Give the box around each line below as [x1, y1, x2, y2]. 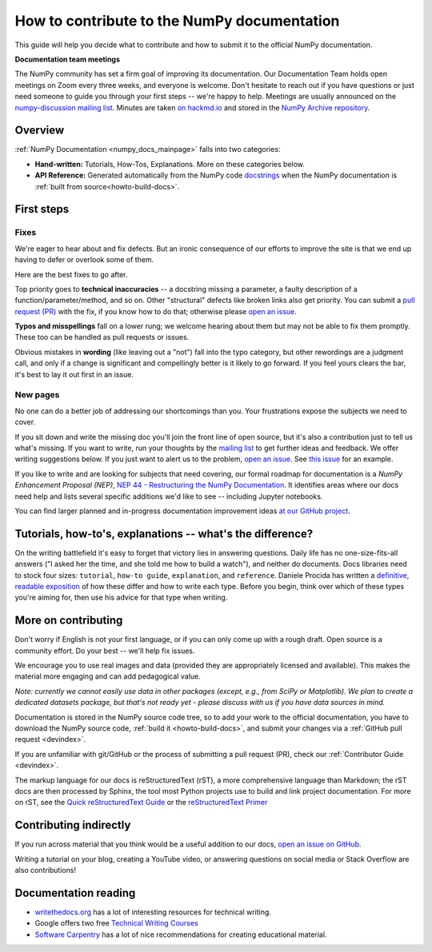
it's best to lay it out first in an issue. [14, 369, 134, 379]
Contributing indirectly [14, 819, 131, 832]
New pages [14, 389, 60, 400]
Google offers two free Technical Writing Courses [34, 918, 199, 928]
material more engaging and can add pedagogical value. [14, 671, 201, 681]
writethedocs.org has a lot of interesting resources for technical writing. [34, 907, 272, 917]
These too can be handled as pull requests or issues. [14, 333, 190, 342]
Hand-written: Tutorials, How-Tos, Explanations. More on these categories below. [34, 159, 306, 169]
